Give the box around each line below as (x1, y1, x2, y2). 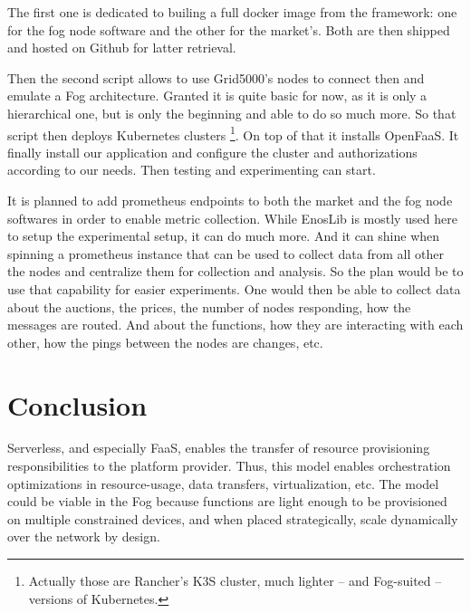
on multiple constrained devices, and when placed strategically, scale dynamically (7, 509, 458, 528)
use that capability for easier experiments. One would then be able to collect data (7, 279, 461, 298)
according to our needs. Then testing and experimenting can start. (7, 160, 376, 179)
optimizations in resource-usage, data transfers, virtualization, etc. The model (7, 474, 439, 493)
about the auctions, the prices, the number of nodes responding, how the (7, 297, 411, 316)
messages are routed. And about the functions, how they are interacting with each (7, 315, 464, 334)
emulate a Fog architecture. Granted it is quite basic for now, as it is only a (7, 86, 428, 105)
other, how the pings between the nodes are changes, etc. (7, 332, 323, 351)
